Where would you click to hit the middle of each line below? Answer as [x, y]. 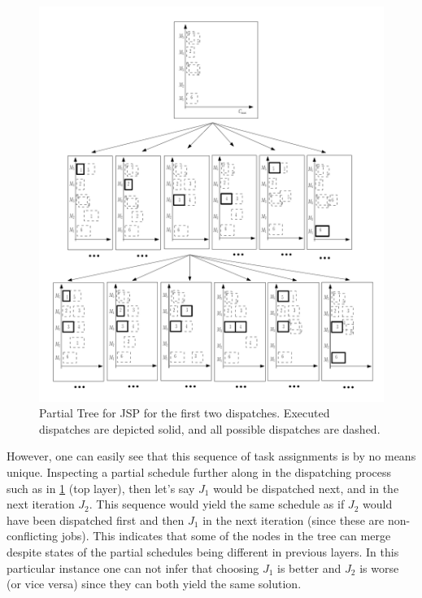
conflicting [33, 536]
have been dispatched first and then [96, 519]
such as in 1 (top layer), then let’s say [101, 488]
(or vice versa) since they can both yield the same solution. [154, 584]
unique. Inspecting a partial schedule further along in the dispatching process [199, 472]
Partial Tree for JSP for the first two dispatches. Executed [185, 413]
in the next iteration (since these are [294, 519]
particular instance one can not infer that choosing [133, 567]
